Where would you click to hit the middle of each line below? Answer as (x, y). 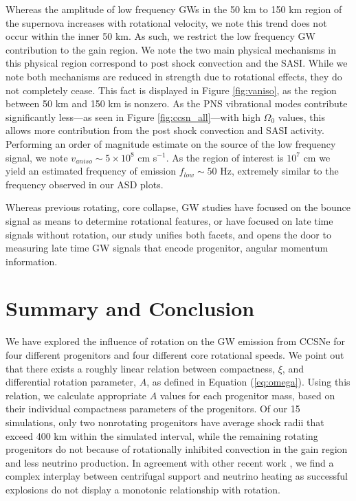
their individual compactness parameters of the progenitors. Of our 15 (153, 409)
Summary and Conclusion (130, 308)
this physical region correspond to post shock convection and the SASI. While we (177, 63)
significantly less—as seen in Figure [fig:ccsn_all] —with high (133, 116)
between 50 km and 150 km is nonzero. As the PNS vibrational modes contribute (177, 103)
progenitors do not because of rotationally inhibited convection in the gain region (177, 449)
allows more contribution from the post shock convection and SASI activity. (165, 130)
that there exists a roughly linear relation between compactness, (141, 368)
